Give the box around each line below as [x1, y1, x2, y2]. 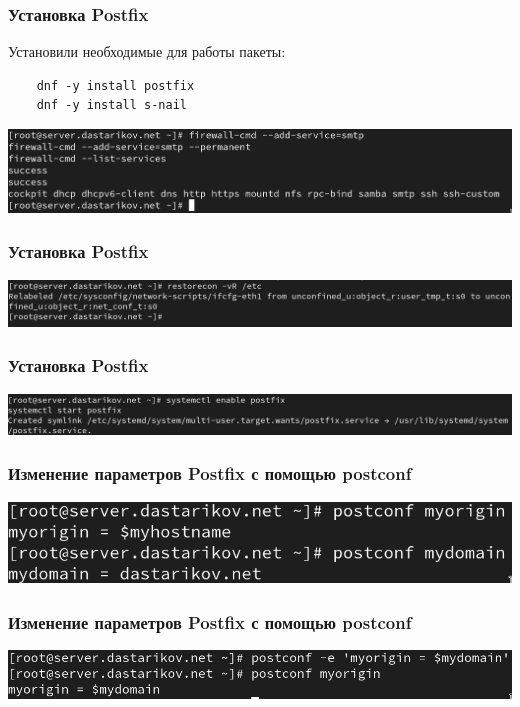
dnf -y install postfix [36, 78, 195, 93]
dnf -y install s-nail [36, 98, 187, 113]
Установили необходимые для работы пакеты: [8, 41, 286, 62]
